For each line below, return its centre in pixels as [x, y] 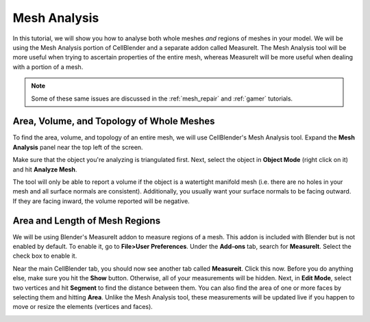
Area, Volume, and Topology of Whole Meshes [114, 121]
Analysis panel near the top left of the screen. [78, 147]
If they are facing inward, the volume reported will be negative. [101, 201]
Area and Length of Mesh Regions [87, 220]
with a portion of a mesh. [48, 67]
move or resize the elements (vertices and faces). [83, 307]
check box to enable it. [45, 256]
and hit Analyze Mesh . [45, 169]
